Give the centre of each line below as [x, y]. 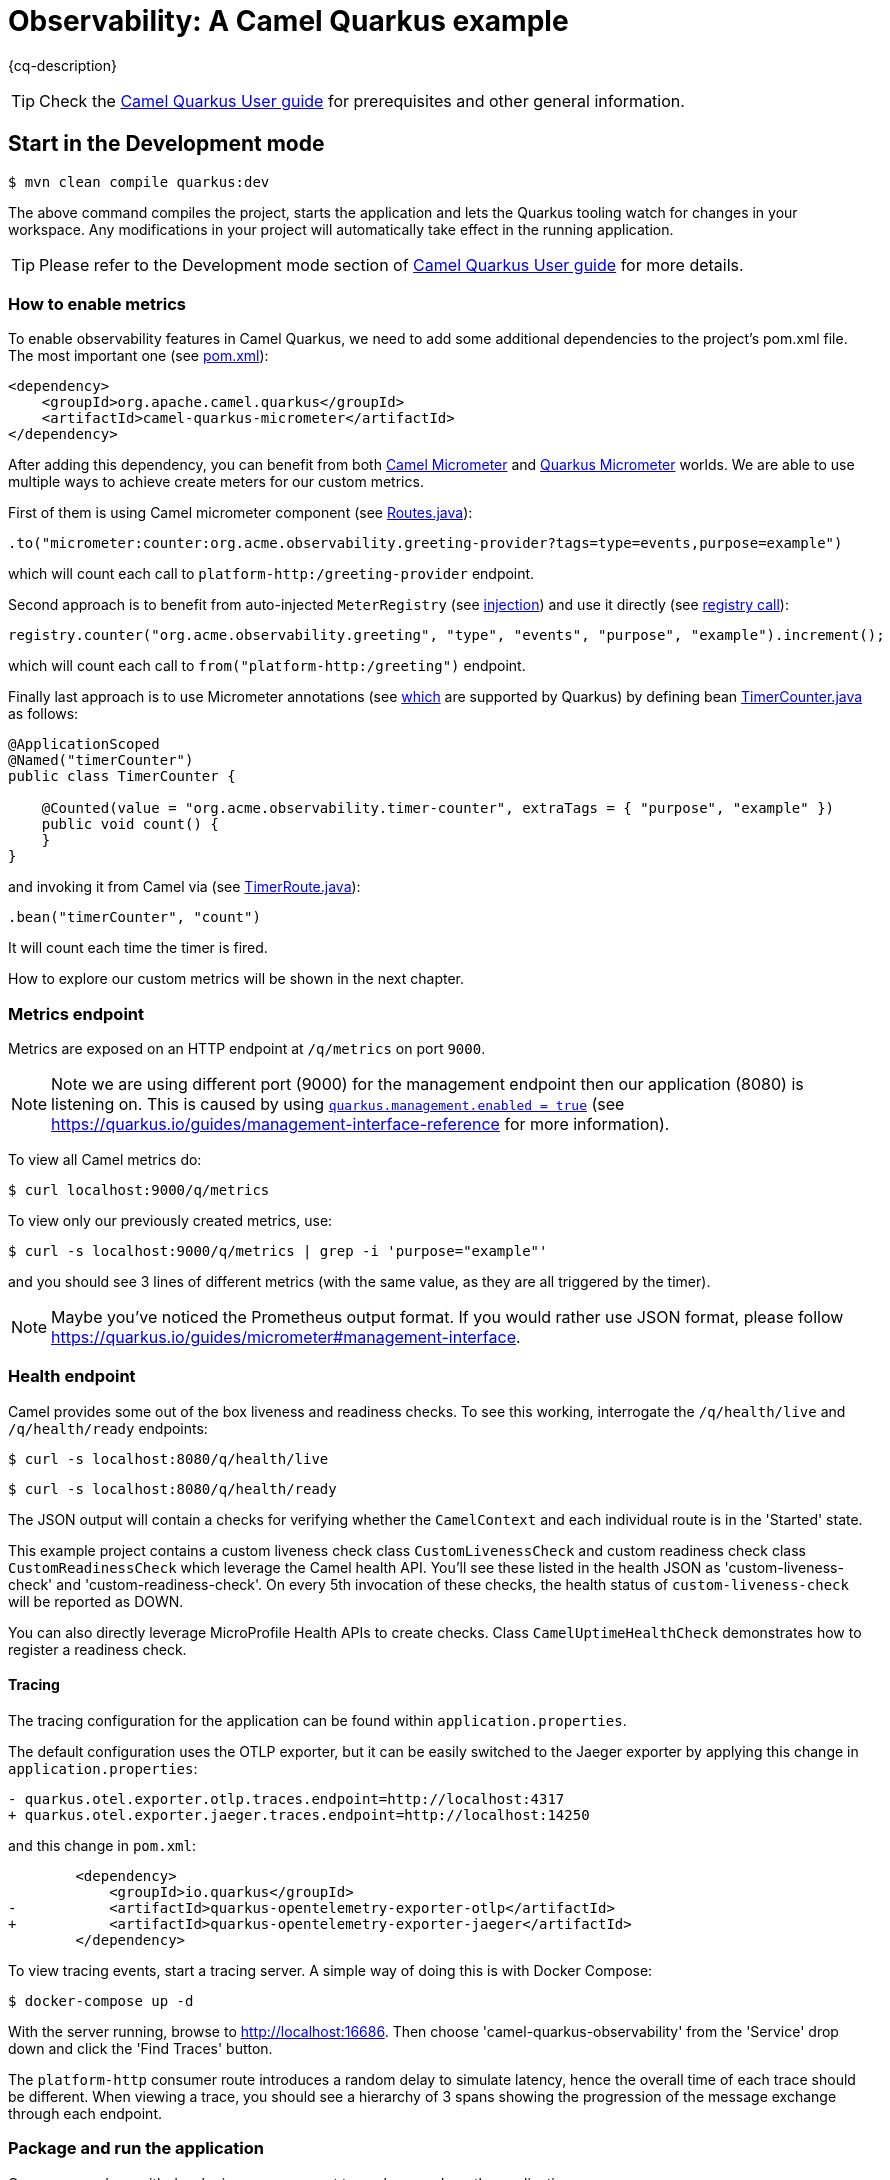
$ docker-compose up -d [101, 2001]
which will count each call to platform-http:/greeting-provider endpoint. [271, 574]
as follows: [43, 714]
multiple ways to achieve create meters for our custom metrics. [216, 482]
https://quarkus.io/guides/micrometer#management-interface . [286, 1337]
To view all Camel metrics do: [105, 1160]
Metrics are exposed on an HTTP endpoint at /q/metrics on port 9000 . [247, 1049]
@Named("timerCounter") [101, 760]
